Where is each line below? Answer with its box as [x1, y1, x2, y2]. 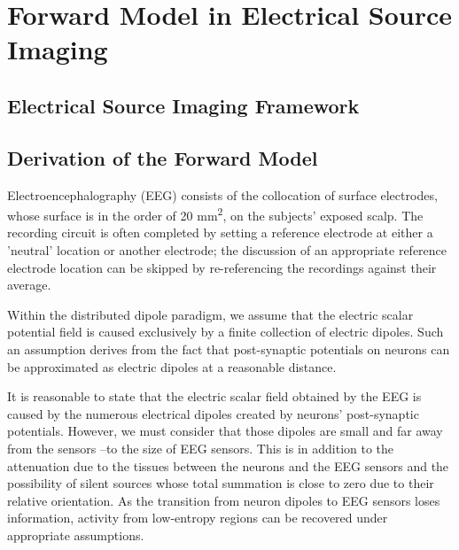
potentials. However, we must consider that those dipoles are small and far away [7, 422, 443, 440]
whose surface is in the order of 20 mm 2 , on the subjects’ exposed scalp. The [7, 204, 424, 224]
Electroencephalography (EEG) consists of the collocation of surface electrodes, [7, 185, 438, 204]
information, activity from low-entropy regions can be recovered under [7, 508, 388, 527]
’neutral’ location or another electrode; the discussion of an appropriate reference [7, 240, 447, 259]
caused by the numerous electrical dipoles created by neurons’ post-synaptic [7, 404, 419, 422]
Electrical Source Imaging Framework [7, 91, 360, 119]
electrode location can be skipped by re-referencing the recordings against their [7, 258, 437, 276]
